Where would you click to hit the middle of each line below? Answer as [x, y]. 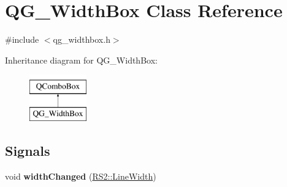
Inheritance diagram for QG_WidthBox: [81, 60]
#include [22, 39]
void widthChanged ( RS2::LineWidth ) [81, 176]
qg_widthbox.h [82, 39]
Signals [28, 150]
